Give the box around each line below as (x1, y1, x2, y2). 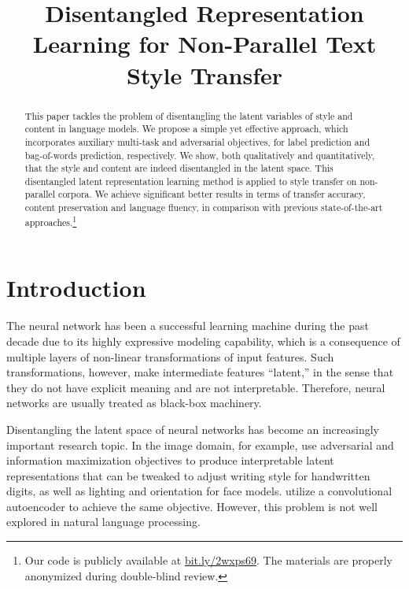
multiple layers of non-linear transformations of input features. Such (6, 348, 334, 365)
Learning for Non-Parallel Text (32, 28, 377, 60)
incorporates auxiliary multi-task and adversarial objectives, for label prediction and (24, 135, 370, 148)
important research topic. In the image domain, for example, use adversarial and (6, 436, 394, 453)
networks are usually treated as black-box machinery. (6, 395, 262, 411)
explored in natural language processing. (6, 513, 201, 530)
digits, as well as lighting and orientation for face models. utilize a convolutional (6, 483, 392, 499)
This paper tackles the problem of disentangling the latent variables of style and (24, 109, 353, 122)
